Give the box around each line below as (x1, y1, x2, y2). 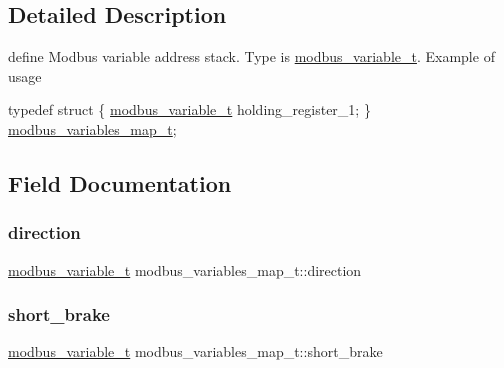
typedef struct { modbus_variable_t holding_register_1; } (8, 99, 371, 120)
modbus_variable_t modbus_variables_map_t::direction (8, 259, 362, 280)
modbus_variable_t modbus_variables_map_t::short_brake (8, 341, 383, 362)
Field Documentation (8, 167, 232, 198)
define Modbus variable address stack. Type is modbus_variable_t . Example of (8, 46, 495, 67)
